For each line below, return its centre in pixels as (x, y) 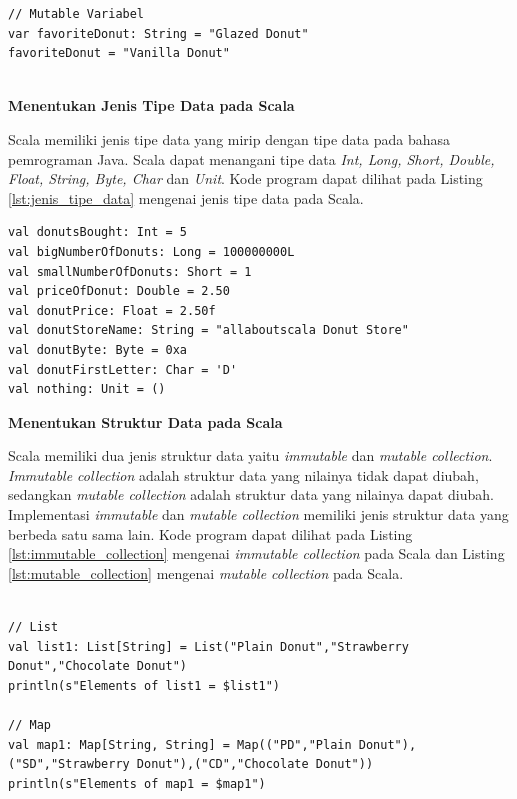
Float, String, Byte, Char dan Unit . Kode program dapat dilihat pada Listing (245, 178)
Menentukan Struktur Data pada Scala (145, 421)
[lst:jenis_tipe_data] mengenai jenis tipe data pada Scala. (186, 197)
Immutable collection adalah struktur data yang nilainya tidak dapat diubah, (243, 474)
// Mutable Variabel (76, 14)
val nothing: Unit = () (87, 389)
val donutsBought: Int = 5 (97, 232)
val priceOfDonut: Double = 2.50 (119, 291)
